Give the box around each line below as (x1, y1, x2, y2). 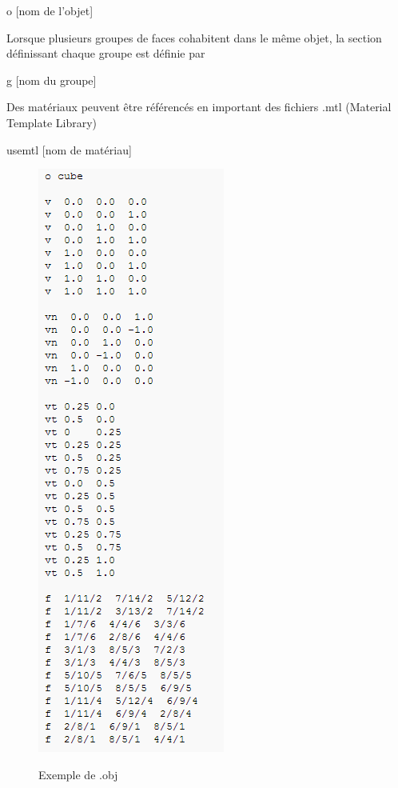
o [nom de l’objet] (6, 2, 94, 18)
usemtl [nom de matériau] (6, 141, 132, 158)
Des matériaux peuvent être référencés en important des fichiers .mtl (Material (6, 98, 392, 115)
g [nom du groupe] (6, 71, 97, 88)
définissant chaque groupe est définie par (6, 45, 205, 62)
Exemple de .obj (38, 766, 118, 782)
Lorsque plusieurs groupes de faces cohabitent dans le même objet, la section (6, 29, 382, 46)
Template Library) (6, 114, 98, 130)
